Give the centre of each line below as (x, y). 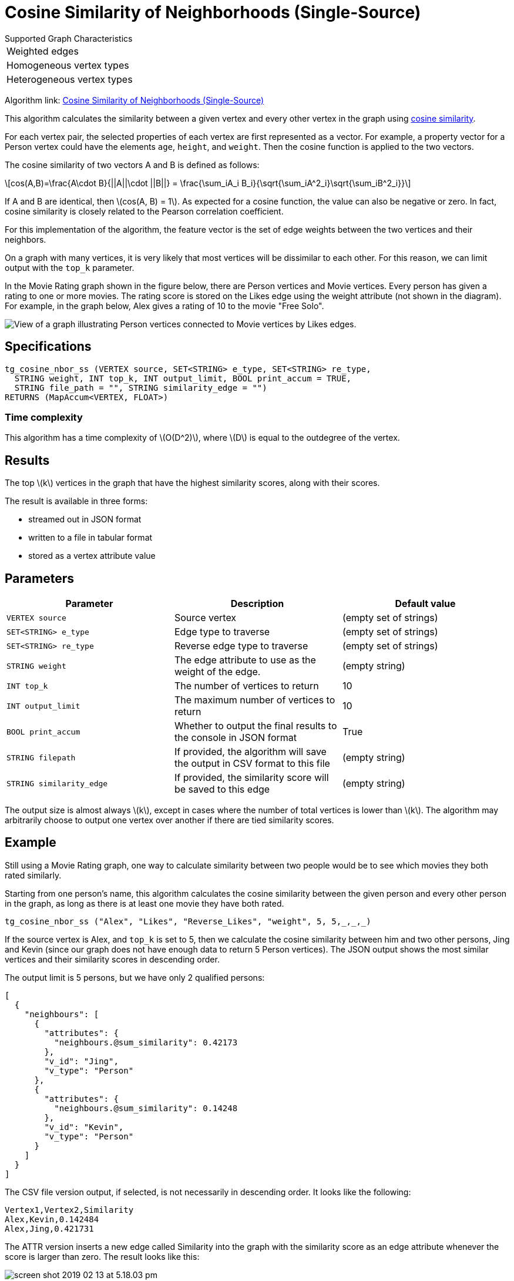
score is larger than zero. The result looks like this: (102, 1256)
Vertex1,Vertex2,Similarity (69, 1210)
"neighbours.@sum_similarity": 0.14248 (146, 1108)
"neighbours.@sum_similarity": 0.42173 (146, 1042)
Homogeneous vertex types (68, 65)
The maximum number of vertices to (255, 700)
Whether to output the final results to (256, 726)
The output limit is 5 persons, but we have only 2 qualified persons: (135, 977)
